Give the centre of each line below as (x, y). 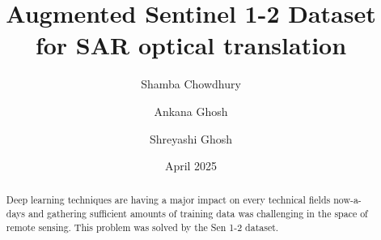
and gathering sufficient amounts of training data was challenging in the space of (198, 214)
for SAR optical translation (191, 45)
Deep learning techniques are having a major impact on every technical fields (168, 200)
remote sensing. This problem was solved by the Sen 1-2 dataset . (142, 227)
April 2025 (191, 166)
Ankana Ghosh (191, 111)
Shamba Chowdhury (191, 84)
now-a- (347, 200)
